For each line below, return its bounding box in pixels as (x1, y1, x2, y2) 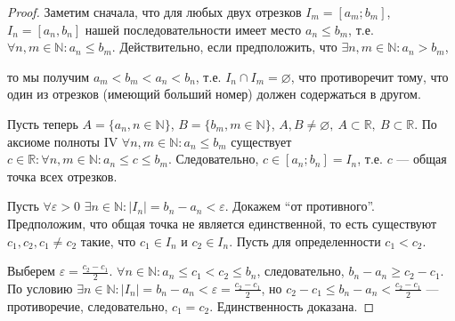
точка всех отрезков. (7, 166, 118, 185)
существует (231, 132, 292, 150)
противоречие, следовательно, (7, 296, 168, 315)
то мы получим (7, 67, 90, 85)
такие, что (80, 231, 136, 250)
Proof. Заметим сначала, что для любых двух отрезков (7, 3, 302, 20)
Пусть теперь (7, 114, 78, 132)
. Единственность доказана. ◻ (209, 296, 375, 315)
